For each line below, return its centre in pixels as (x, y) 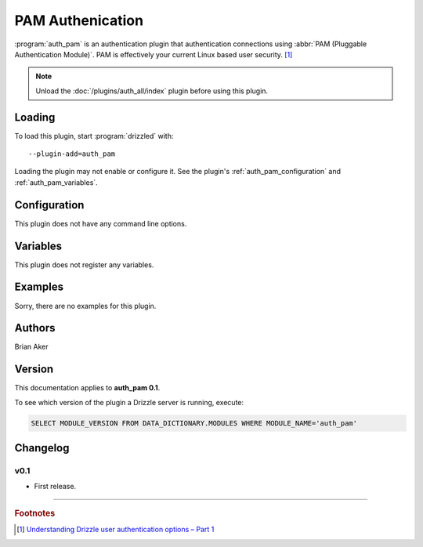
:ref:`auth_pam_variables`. (56, 182)
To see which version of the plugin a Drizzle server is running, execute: (129, 402)
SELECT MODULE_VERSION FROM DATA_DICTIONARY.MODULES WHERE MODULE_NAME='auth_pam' (194, 423)
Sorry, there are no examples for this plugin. (85, 306)
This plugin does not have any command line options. (101, 223)
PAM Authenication (79, 20)
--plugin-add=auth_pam (72, 154)
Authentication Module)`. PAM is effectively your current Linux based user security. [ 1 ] (154, 54)
